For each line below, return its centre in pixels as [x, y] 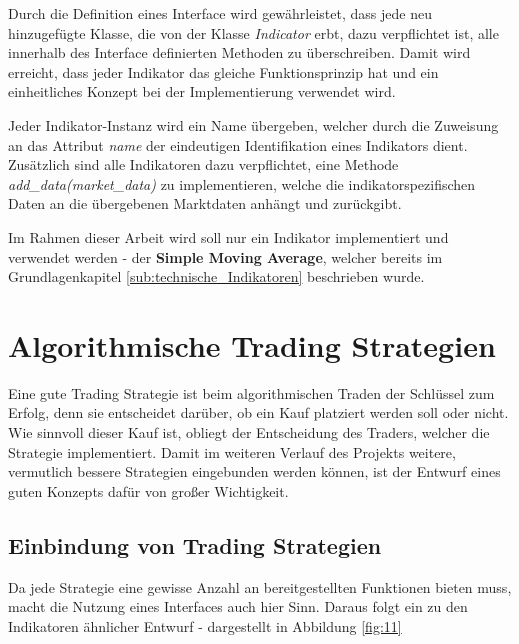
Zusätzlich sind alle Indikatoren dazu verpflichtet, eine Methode [203, 164]
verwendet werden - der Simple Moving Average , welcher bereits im [225, 256]
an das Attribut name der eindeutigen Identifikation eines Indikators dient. [238, 144]
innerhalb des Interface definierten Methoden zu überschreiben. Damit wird [239, 52]
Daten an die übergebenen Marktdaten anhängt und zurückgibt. [205, 203]
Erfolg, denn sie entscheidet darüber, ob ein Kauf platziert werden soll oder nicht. [258, 412]
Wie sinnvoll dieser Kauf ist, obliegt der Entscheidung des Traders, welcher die [249, 432]
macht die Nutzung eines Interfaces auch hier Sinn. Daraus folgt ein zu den [238, 606]
